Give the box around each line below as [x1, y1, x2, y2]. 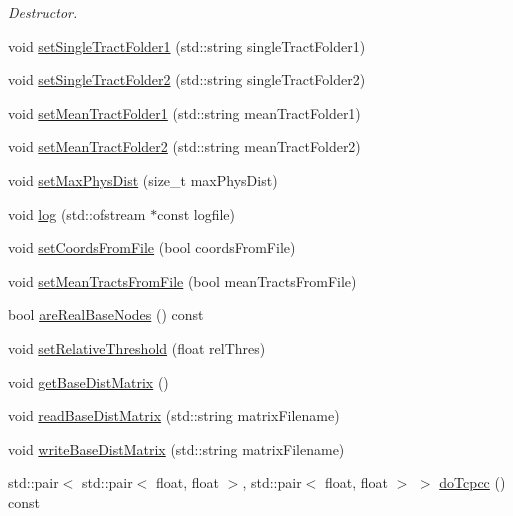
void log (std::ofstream [8, 203, 146, 224]
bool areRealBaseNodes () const [8, 304, 204, 325]
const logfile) [157, 203, 236, 224]
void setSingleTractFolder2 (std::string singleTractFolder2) [8, 69, 366, 90]
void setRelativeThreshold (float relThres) [8, 337, 266, 358]
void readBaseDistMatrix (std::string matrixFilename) [8, 405, 340, 426]
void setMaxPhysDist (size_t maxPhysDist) [8, 169, 278, 190]
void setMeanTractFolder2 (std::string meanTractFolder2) [8, 136, 361, 157]
